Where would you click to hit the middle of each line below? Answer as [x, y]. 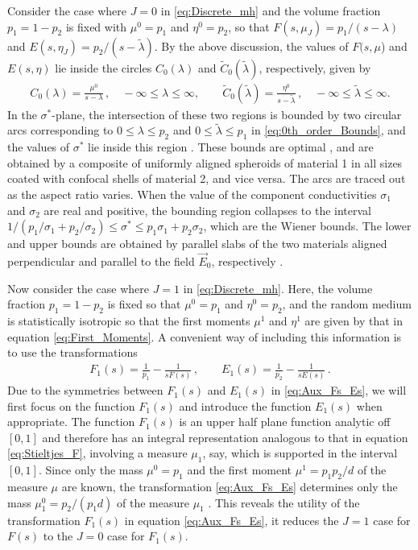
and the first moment [240, 470]
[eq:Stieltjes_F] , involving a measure [97, 453]
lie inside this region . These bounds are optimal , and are [231, 147]
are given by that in [354, 320]
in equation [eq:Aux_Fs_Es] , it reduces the [232, 520]
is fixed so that [144, 304]
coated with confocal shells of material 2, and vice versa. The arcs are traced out [207, 178]
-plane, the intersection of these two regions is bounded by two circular [227, 114]
